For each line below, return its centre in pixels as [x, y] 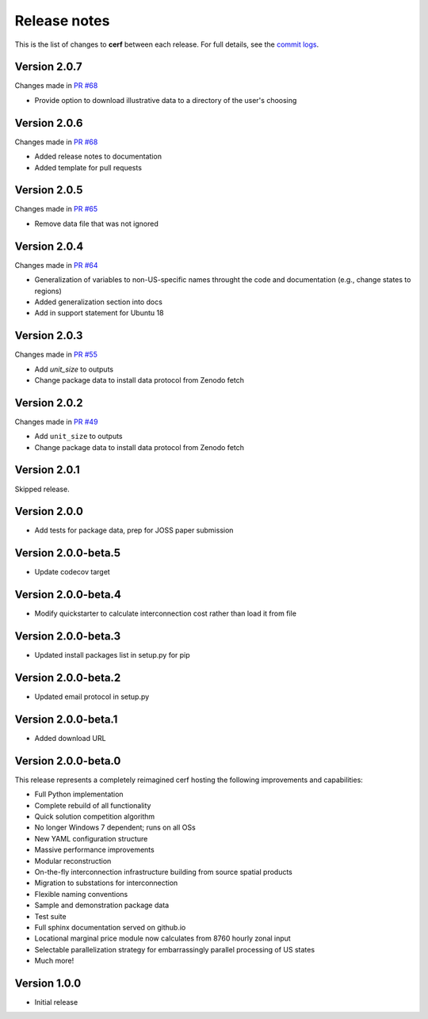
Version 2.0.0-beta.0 [68, 761]
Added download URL [70, 738]
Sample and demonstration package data [102, 905]
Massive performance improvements [94, 850]
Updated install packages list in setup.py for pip [112, 655]
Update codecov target [72, 572]
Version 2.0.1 [48, 470]
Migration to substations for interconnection [106, 883]
